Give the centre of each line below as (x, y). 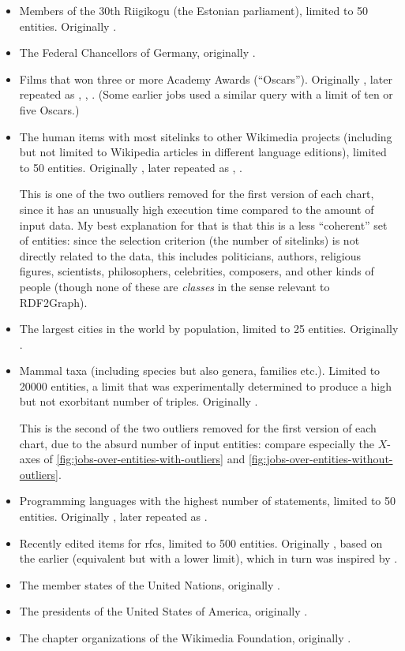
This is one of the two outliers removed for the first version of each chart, (197, 194)
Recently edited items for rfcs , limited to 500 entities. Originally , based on (201, 542)
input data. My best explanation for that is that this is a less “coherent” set (203, 224)
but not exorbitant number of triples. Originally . (139, 401)
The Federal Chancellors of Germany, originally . (137, 52)
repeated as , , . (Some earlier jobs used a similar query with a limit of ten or (206, 94)
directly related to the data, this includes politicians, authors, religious (190, 255)
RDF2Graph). (53, 302)
